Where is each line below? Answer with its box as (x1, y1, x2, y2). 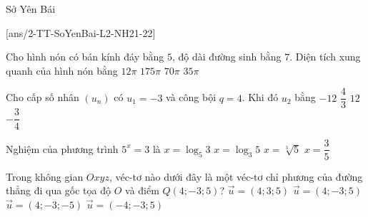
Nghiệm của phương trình (6, 141, 119, 156)
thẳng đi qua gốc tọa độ (6, 183, 111, 198)
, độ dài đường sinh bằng (172, 49, 282, 64)
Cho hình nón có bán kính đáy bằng (6, 49, 164, 64)
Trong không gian (6, 169, 84, 184)
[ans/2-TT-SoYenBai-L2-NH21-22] (6, 25, 156, 40)
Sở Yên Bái (6, 1, 56, 16)
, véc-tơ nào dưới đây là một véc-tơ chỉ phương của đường (109, 169, 363, 184)
